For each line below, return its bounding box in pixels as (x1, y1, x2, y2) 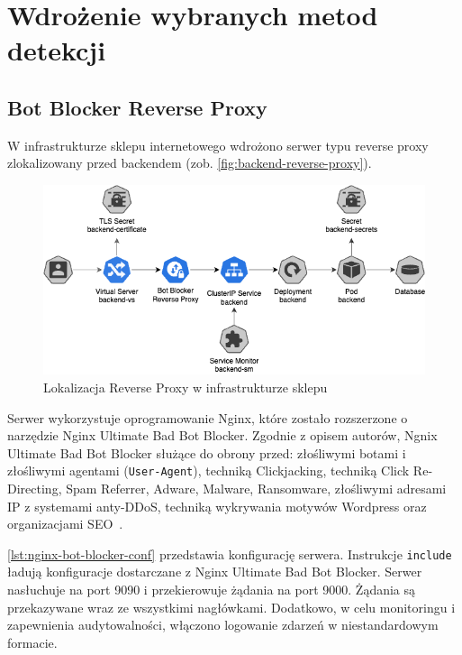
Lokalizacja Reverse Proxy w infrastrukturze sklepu (43, 377, 328, 396)
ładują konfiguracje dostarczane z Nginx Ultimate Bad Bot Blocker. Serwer (7, 562, 422, 581)
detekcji (7, 32, 106, 69)
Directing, (7, 478, 62, 497)
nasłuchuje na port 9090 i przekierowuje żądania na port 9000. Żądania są (7, 579, 416, 598)
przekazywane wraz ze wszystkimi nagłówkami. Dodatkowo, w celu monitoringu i (7, 597, 456, 616)
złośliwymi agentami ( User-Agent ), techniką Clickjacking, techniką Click (7, 461, 410, 480)
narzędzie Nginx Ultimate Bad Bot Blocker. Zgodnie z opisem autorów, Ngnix (7, 426, 438, 445)
